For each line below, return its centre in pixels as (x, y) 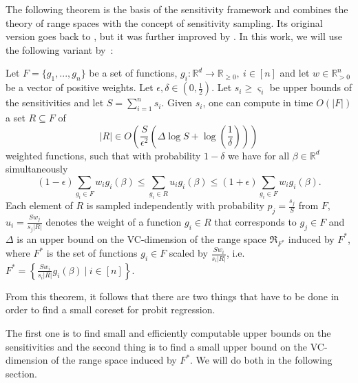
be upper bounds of (311, 87)
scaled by (188, 253)
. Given (177, 102)
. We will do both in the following (261, 360)
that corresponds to (255, 221)
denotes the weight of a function (114, 221)
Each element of (39, 205)
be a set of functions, (133, 73)
